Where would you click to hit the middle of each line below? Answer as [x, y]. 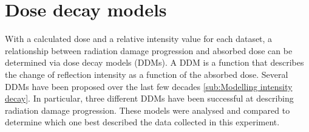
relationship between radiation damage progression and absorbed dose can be [149, 50]
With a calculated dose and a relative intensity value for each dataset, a [139, 39]
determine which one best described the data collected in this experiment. [142, 122]
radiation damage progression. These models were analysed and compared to [148, 110]
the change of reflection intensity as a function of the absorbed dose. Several [147, 74]
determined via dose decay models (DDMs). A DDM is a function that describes [154, 62]
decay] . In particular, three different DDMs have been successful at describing [149, 98]
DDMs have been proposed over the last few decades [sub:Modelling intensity [149, 86]
